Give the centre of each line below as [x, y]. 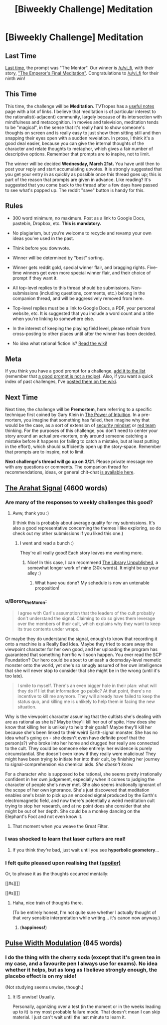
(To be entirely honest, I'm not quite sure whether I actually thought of [84, 912]
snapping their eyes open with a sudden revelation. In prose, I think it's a [80, 138]
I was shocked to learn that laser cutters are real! [66, 839]
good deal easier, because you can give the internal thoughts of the [75, 143]
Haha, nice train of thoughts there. [48, 903]
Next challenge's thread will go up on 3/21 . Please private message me [79, 461]
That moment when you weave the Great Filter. [60, 826]
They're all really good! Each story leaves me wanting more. [81, 552]
